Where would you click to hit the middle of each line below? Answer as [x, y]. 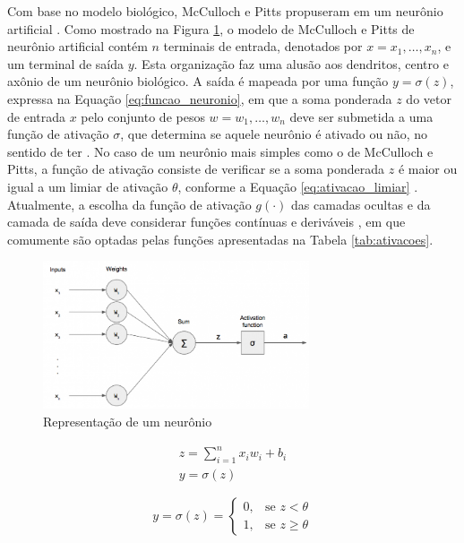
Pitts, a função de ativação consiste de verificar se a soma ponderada [196, 169]
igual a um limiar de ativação [88, 186]
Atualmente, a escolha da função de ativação [129, 204]
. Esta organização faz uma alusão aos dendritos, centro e [291, 63]
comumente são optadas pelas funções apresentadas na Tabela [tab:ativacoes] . [220, 239]
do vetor [429, 98]
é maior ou [428, 169]
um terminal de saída [66, 63]
